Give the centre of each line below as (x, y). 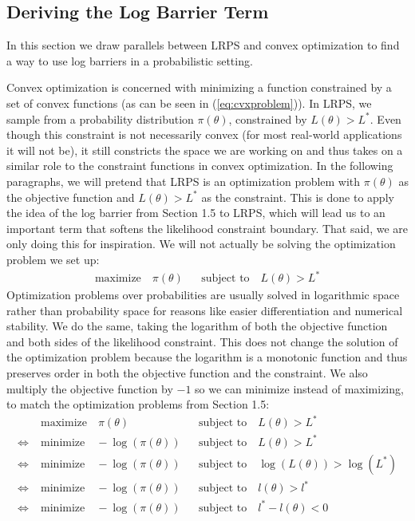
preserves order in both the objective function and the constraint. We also (187, 373)
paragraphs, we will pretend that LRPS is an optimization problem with (184, 181)
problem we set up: (53, 259)
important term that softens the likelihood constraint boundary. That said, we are (207, 228)
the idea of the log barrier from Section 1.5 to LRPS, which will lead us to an (196, 213)
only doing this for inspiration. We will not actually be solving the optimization (201, 244)
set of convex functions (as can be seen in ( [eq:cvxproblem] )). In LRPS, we (189, 103)
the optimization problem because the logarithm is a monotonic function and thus (207, 357)
